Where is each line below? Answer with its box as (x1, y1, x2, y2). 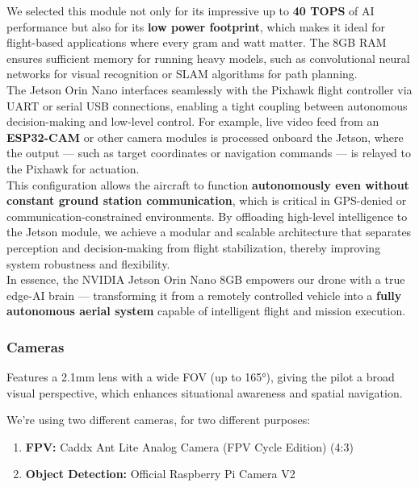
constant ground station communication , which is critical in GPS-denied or (6, 192, 407, 209)
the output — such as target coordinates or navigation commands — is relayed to (6, 144, 412, 161)
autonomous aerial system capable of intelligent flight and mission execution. (6, 302, 406, 319)
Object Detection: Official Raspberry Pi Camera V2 (25, 465, 295, 482)
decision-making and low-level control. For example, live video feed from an (6, 113, 379, 130)
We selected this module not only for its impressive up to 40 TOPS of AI (6, 2, 375, 19)
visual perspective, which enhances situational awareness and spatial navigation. (6, 384, 403, 401)
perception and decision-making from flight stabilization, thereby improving (6, 239, 381, 256)
